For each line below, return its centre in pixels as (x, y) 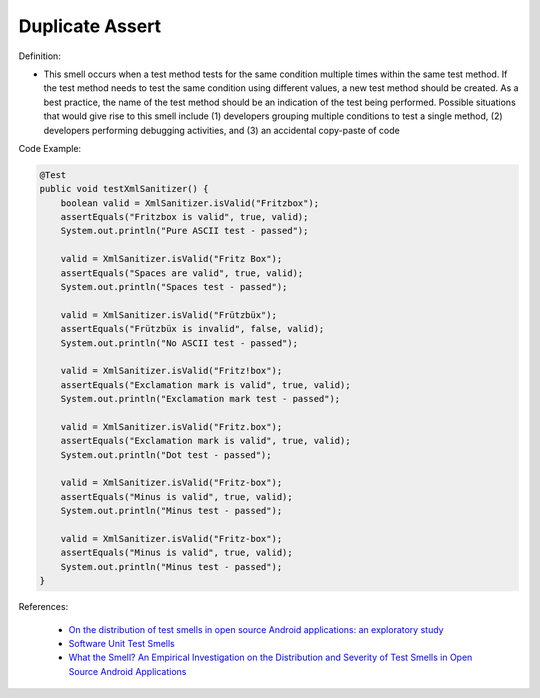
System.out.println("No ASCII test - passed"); (179, 343)
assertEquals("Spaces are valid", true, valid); (182, 273)
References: (43, 607)
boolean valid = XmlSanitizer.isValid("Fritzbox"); (190, 203)
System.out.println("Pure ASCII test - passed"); (184, 231)
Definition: (40, 56)
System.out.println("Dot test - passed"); (166, 454)
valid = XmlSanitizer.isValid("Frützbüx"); (168, 314)
